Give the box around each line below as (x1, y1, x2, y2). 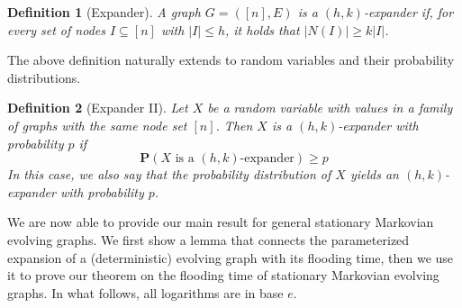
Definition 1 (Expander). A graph (7, 3, 201, 21)
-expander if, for (363, 3, 454, 21)
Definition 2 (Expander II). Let (7, 98, 188, 117)
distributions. (7, 68, 81, 86)
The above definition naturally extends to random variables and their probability (7, 50, 455, 69)
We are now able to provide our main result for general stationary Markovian (7, 213, 434, 231)
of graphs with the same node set (7, 115, 187, 134)
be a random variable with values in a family (207, 98, 453, 117)
